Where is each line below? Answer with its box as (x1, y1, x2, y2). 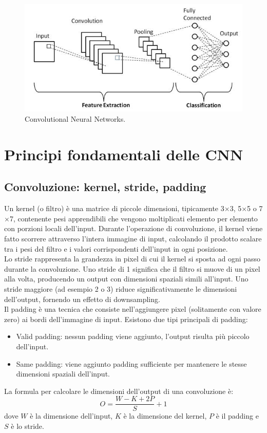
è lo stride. (11, 420, 44, 431)
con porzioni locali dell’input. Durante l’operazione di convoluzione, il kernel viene (4, 223, 263, 234)
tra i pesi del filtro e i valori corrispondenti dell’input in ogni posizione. (4, 243, 228, 254)
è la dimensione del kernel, (123, 410, 207, 421)
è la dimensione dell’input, (30, 410, 113, 421)
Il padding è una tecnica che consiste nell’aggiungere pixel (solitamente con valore (4, 304, 261, 314)
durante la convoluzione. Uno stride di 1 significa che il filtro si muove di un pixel (4, 263, 260, 274)
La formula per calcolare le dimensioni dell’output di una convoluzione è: (4, 385, 234, 396)
